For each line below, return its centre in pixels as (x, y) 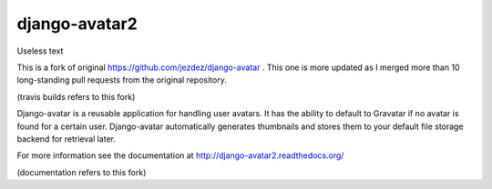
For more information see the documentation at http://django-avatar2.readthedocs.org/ (180, 155)
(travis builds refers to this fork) (76, 96)
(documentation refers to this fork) (82, 172)
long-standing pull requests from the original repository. (122, 80)
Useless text (40, 51)
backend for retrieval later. (66, 139)
